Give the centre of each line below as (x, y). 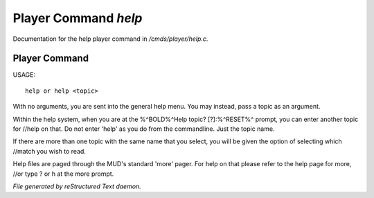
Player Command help (78, 18)
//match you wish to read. (50, 151)
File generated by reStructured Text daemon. (77, 186)
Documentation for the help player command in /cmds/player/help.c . (110, 39)
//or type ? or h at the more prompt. (63, 174)
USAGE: (24, 75)
